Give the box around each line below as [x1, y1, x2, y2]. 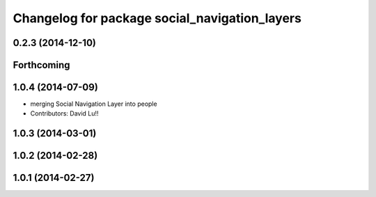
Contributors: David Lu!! [30, 109, 99, 118]
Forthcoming [13, 59, 70, 71]
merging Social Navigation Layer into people [30, 100, 157, 108]
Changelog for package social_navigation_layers [13, 10, 302, 26]
